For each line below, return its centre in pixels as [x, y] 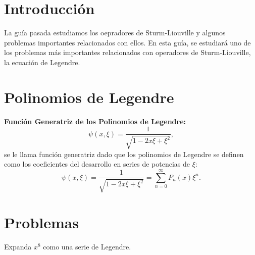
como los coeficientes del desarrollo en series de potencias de [97, 164]
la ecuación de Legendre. [42, 62]
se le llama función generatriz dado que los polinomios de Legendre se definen [124, 154]
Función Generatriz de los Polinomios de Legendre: [95, 121]
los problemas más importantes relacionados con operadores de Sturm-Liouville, [127, 52]
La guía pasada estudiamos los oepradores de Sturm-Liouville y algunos [115, 33]
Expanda [18, 246]
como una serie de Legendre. [87, 246]
